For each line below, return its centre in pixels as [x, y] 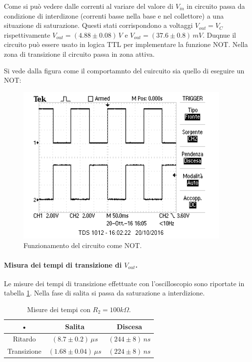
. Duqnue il [220, 34]
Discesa [129, 326]
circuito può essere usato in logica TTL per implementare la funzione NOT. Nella [126, 44]
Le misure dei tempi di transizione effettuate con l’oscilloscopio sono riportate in [124, 283]
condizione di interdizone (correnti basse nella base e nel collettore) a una [114, 15]
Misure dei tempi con [59, 309]
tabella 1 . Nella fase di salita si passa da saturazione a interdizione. [105, 293]
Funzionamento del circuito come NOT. [83, 245]
